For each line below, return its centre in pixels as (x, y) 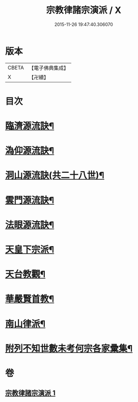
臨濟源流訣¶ (30, 126)
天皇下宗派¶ (30, 250)
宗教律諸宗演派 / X (84, 10)
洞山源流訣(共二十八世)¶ (55, 176)
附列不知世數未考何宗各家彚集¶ (69, 348)
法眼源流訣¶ (30, 225)
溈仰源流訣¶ (30, 151)
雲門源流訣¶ (30, 200)
